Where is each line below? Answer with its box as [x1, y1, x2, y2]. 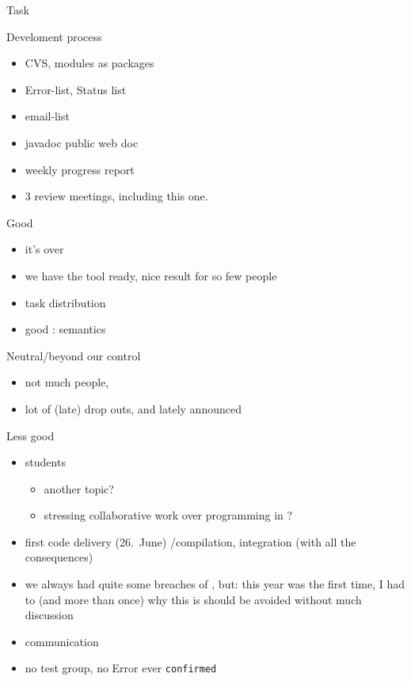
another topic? [44, 480, 114, 496]
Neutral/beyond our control [6, 347, 141, 363]
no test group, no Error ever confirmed [25, 660, 217, 676]
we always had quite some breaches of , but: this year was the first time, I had [25, 576, 405, 592]
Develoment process [6, 28, 102, 44]
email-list [25, 108, 70, 124]
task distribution [25, 294, 106, 310]
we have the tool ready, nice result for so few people [25, 267, 277, 283]
